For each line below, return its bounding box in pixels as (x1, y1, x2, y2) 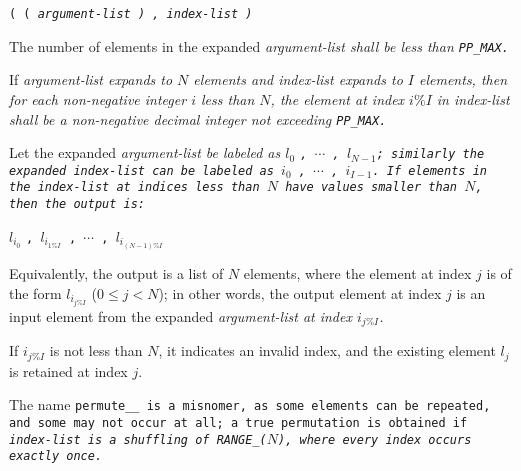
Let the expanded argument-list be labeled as (9, 142, 281, 163)
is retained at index (9, 360, 128, 381)
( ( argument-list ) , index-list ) (9, 7, 253, 21)
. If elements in (372, 163, 487, 178)
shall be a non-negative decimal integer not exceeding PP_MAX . (9, 108, 387, 129)
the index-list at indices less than (9, 180, 260, 195)
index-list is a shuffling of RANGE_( (9, 432, 267, 447)
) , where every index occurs (278, 432, 472, 447)
